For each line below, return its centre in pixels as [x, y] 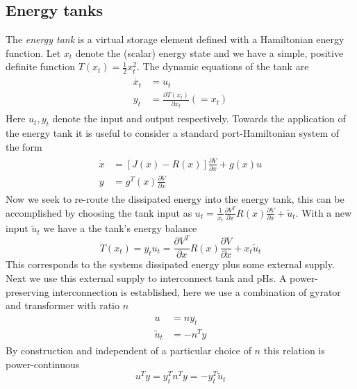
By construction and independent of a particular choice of [128, 350]
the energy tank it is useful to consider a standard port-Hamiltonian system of [173, 133]
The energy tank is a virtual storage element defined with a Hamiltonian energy [175, 39]
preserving [27, 291]
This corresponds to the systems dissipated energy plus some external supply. [170, 264]
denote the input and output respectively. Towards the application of [199, 118]
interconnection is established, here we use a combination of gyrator [197, 291]
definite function [40, 66]
